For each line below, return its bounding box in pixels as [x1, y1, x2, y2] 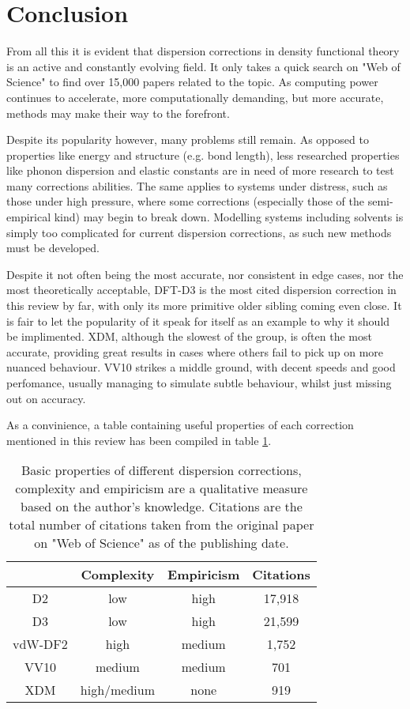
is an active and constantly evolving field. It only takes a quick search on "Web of [6, 58, 401, 74]
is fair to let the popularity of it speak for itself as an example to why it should [6, 312, 390, 329]
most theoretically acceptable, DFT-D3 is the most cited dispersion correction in [6, 281, 397, 298]
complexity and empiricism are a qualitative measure [15, 479, 308, 498]
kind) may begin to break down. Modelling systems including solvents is [54, 209, 404, 225]
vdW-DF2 [13, 635, 68, 654]
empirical [6, 209, 51, 225]
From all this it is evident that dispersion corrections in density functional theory [6, 43, 400, 59]
